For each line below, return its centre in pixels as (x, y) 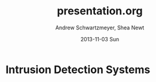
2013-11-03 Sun (100, 39)
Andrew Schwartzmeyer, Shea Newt (100, 28)
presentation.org (100, 11)
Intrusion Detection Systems (78, 69)
